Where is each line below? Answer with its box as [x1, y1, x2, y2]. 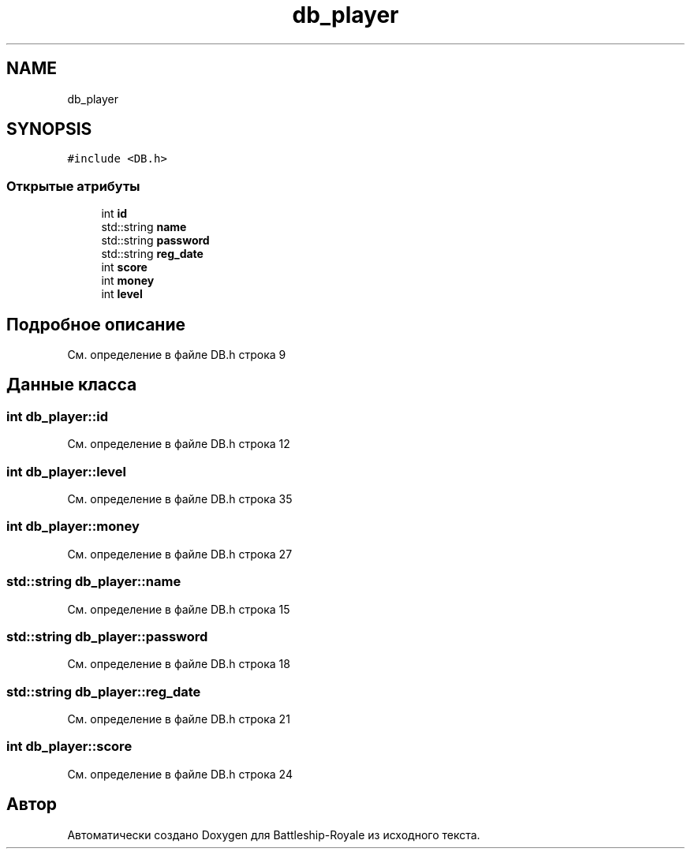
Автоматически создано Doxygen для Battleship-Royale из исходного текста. [67, 827, 480, 842]
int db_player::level [6, 463, 126, 480]
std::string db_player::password [6, 628, 208, 644]
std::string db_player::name [6, 573, 181, 590]
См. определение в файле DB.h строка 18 [67, 657, 290, 671]
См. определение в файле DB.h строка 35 [67, 492, 293, 506]
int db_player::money [6, 518, 140, 535]
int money [101, 274, 155, 288]
